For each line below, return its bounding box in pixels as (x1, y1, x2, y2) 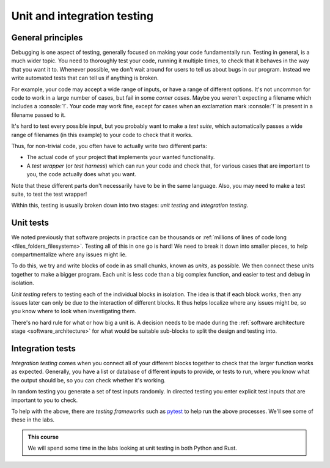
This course (28, 433, 59, 440)
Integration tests (11, 343, 76, 354)
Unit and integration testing (11, 9, 154, 23)
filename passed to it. (11, 111, 66, 119)
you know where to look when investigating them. (11, 308, 137, 315)
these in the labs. (11, 416, 55, 423)
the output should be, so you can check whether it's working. (11, 376, 166, 384)
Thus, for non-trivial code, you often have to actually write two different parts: (11, 142, 207, 149)
